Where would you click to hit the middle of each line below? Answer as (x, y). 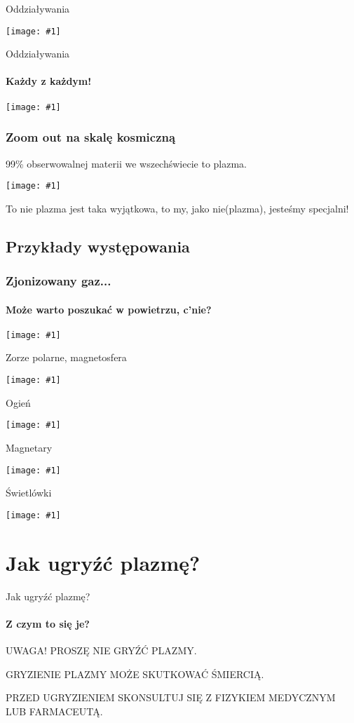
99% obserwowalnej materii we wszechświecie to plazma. (126, 163)
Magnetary (29, 447)
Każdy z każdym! (49, 81)
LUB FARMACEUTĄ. (54, 711)
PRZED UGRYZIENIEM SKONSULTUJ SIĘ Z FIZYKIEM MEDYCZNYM (171, 697)
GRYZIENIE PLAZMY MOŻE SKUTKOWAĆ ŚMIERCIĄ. (135, 674)
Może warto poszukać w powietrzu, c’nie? (109, 309)
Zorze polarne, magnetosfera (66, 357)
